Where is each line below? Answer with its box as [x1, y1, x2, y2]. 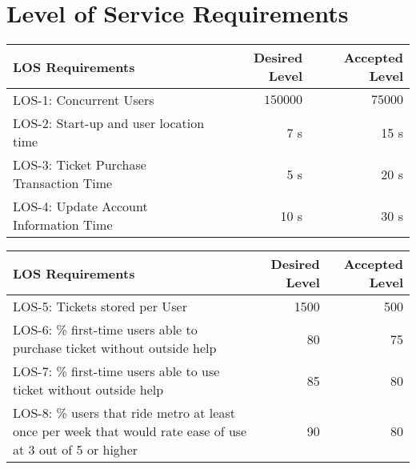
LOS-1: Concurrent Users [13, 90, 154, 110]
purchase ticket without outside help [13, 339, 217, 358]
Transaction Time [13, 174, 113, 193]
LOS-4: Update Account [13, 197, 148, 216]
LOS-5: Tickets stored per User [13, 297, 187, 316]
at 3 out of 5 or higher [13, 440, 138, 459]
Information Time [13, 215, 113, 234]
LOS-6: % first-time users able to [13, 320, 198, 339]
